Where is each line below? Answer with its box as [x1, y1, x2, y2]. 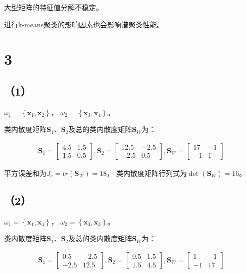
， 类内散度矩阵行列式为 [107, 167, 187, 178]
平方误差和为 [4, 167, 46, 178]
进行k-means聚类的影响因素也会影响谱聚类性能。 [4, 19, 164, 29]
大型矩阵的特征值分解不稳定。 [4, 2, 103, 12]
